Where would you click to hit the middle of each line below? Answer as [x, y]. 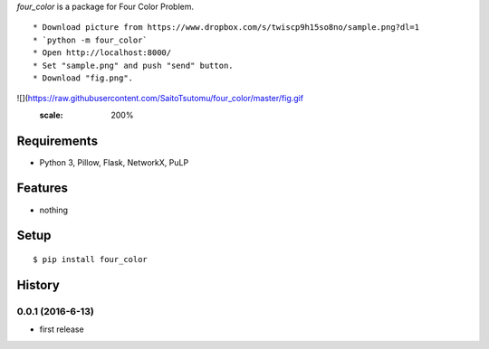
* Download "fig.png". [83, 78]
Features [42, 189]
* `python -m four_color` [91, 40]
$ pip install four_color [91, 259]
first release [62, 329]
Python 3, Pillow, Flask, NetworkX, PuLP [114, 162]
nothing [53, 210]
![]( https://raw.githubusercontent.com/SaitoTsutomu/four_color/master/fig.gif [160, 99]
